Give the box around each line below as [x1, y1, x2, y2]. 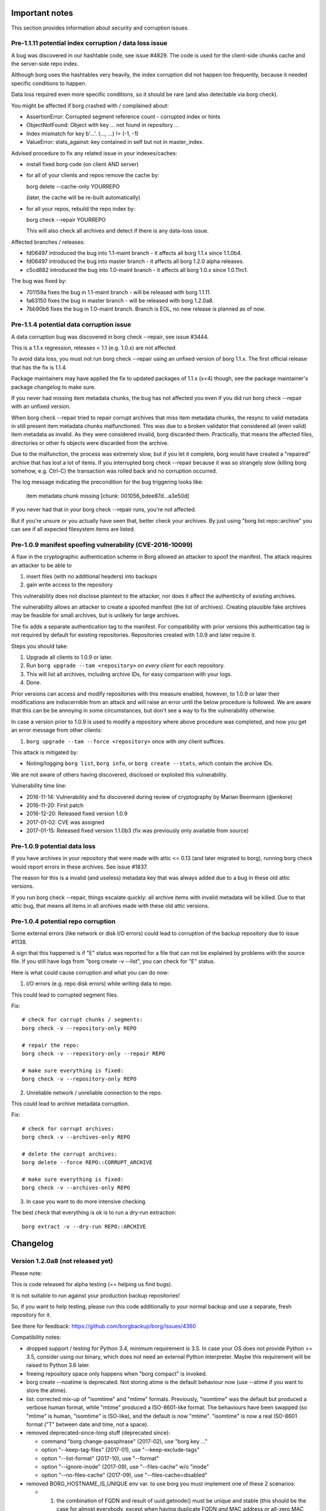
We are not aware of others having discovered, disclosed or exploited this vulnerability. [11, 771, 228, 778]
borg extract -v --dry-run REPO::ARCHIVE [22, 1223, 146, 1230]
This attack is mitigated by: [11, 748, 78, 756]
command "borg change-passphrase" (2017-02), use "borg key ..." [41, 1437, 208, 1445]
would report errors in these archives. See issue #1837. [11, 863, 148, 870]
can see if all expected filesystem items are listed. [11, 525, 135, 532]
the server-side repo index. [11, 60, 79, 68]
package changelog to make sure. [11, 383, 96, 390]
